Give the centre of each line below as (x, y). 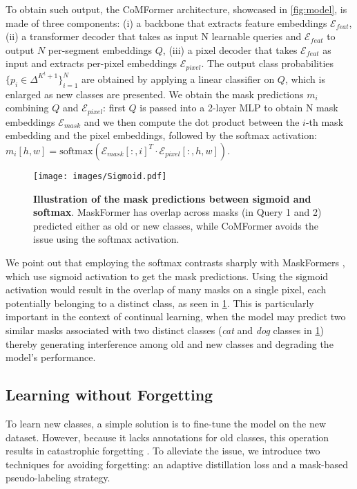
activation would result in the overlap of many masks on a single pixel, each (166, 289)
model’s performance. (51, 357)
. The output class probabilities (268, 63)
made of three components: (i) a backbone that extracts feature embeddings (166, 22)
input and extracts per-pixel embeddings (91, 63)
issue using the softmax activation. (106, 239)
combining (27, 108)
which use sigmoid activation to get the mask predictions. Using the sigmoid (167, 276)
